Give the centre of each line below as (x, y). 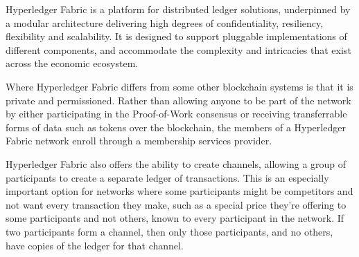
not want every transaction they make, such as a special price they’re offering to (176, 204)
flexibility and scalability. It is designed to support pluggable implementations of (176, 36)
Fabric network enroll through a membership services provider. (139, 141)
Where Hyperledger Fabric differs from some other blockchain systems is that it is (179, 86)
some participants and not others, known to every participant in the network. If (175, 218)
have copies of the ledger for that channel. (95, 245)
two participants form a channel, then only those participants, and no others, (169, 231)
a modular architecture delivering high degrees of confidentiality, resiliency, (165, 22)
